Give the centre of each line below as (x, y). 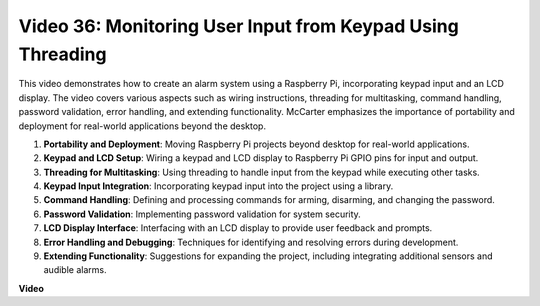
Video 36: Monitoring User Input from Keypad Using (238, 26)
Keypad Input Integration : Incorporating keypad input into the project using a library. (218, 186)
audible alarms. (75, 270)
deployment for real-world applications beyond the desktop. (142, 126)
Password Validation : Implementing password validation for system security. (202, 214)
